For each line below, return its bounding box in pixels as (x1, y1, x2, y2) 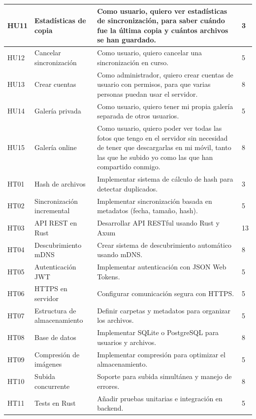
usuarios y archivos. (97, 337, 157, 347)
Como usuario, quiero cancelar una (97, 47, 202, 58)
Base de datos (34, 332, 76, 343)
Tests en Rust (34, 398, 76, 408)
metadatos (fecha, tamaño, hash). (97, 205, 198, 216)
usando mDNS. (97, 249, 143, 260)
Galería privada (34, 106, 81, 116)
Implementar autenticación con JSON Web (97, 262, 226, 271)
